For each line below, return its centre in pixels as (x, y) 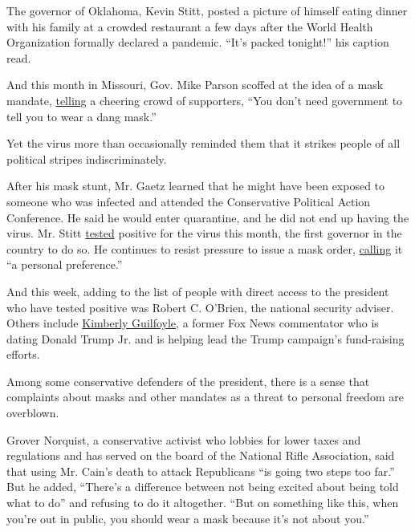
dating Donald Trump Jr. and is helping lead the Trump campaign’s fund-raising (205, 338)
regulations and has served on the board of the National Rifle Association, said (201, 455)
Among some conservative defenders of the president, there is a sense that (188, 381)
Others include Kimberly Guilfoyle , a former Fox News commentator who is (193, 323)
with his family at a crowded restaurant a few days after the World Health (190, 26)
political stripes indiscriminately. (87, 158)
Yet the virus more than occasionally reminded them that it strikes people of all (203, 143)
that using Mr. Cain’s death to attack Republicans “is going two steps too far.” (201, 471)
